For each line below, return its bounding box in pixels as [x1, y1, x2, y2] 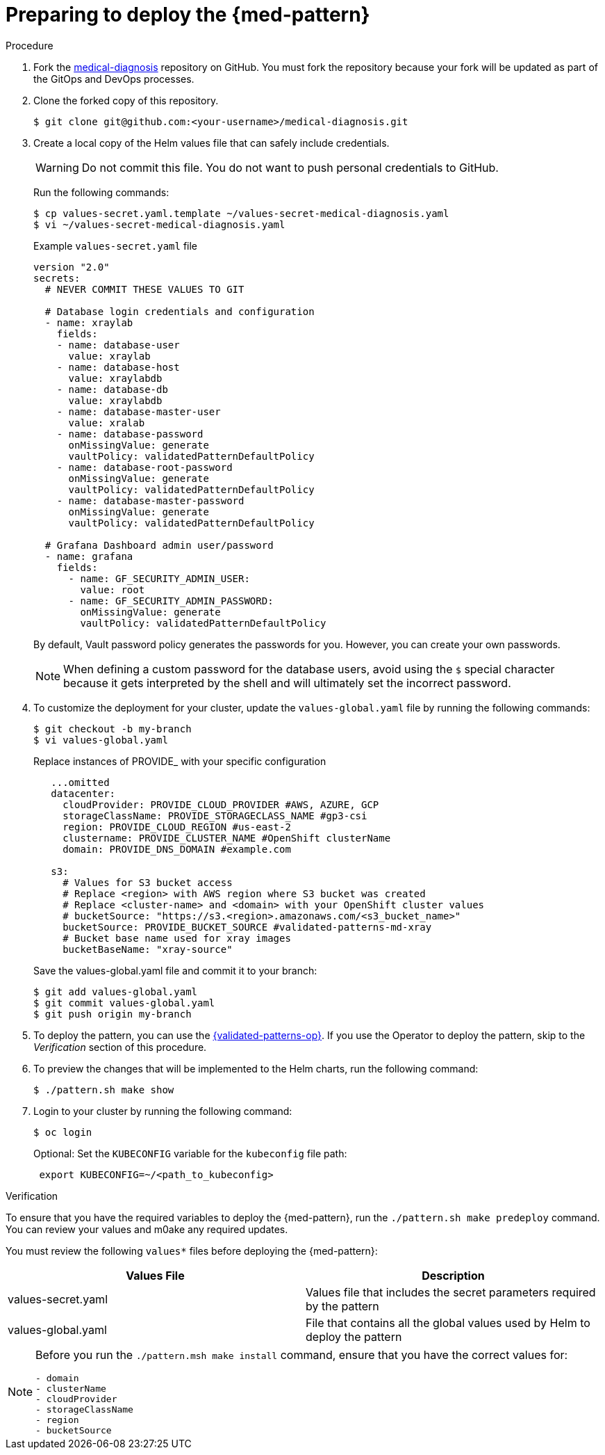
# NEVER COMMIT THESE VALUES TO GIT [44, 283, 245, 295]
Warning [35, 160, 79, 175]
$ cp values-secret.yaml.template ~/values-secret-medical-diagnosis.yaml [33, 207, 449, 219]
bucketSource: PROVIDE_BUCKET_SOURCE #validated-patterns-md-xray [63, 921, 432, 933]
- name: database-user [56, 339, 180, 351]
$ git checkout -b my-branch [33, 723, 192, 734]
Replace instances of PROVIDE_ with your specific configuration [33, 755, 326, 767]
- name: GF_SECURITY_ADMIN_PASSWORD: [68, 595, 274, 606]
